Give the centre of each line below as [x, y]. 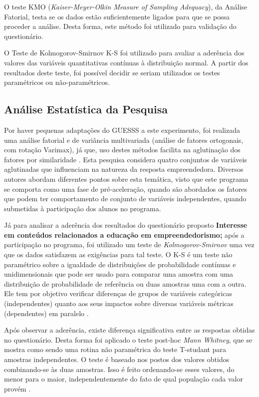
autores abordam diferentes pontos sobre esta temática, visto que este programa [126, 179]
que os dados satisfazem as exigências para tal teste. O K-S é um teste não [118, 254]
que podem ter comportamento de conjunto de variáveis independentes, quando [125, 198]
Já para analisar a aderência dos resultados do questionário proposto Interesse [126, 225]
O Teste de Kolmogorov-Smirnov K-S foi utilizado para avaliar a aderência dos [124, 53]
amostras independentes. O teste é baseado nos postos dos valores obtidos [117, 359]
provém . [17, 388]
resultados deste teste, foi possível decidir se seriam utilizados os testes [112, 72]
